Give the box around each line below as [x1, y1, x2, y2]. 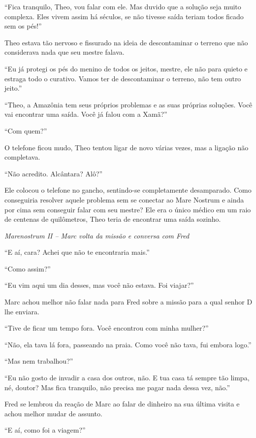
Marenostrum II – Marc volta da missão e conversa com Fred [4, 230, 190, 240]
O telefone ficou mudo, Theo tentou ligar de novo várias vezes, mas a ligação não [4, 142, 249, 152]
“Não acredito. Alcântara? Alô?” [4, 168, 103, 178]
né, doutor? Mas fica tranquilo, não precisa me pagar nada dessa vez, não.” [4, 382, 230, 392]
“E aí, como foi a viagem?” [4, 425, 86, 435]
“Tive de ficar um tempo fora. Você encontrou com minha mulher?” [4, 323, 209, 333]
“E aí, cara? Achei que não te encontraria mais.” [4, 247, 150, 257]
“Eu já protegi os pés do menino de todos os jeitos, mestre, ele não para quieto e [4, 63, 248, 73]
